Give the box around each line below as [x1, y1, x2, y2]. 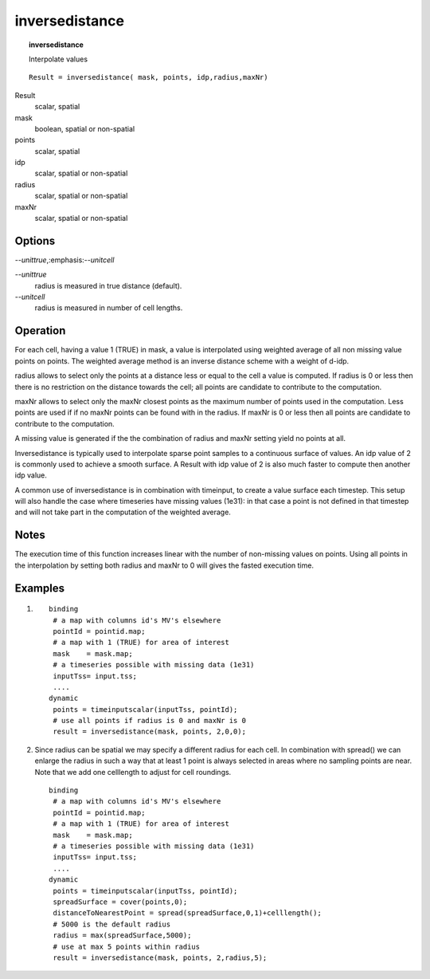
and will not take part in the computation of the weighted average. [14, 507, 231, 517]
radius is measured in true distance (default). [34, 281, 182, 290]
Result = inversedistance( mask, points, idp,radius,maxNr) [29, 73, 268, 82]
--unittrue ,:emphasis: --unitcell [14, 255, 115, 265]
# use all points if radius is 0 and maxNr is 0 [53, 716, 247, 725]
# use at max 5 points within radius [53, 942, 201, 951]
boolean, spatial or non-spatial [34, 124, 135, 133]
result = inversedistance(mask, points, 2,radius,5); [53, 953, 268, 962]
